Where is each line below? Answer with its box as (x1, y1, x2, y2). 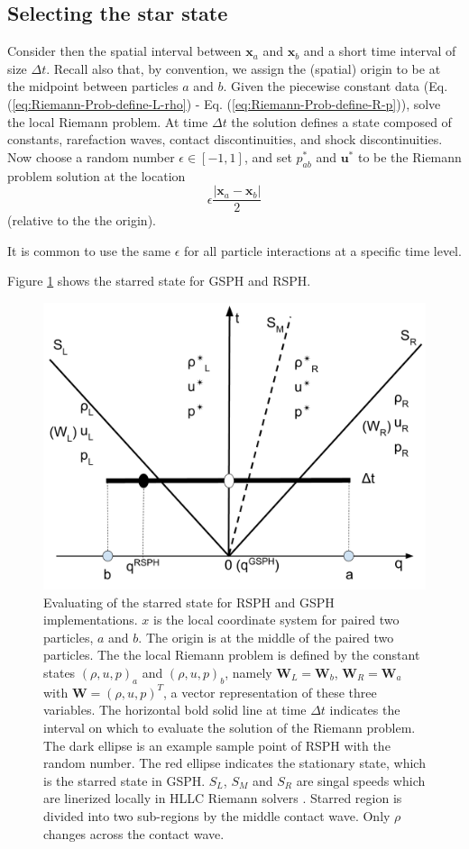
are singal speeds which (296, 771, 426, 790)
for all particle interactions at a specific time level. (184, 241, 462, 260)
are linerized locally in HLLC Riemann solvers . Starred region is (43, 789, 402, 808)
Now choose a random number (7, 147, 175, 166)
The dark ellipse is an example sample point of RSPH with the (43, 735, 391, 754)
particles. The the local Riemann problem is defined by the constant (43, 645, 420, 664)
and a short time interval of (303, 41, 456, 60)
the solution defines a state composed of (231, 112, 452, 131)
